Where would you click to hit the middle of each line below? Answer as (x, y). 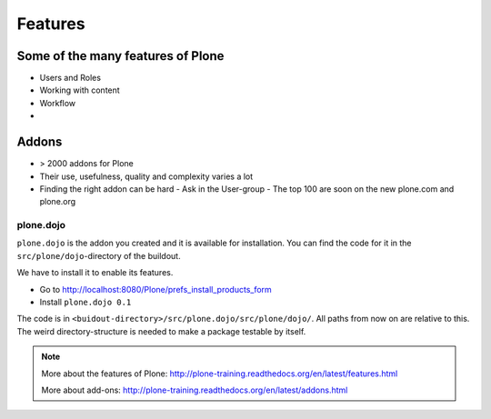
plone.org (58, 202)
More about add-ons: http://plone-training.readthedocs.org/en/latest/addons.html (195, 390)
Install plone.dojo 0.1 (85, 302)
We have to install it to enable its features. (95, 273)
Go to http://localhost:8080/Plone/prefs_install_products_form (155, 289)
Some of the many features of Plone (120, 56)
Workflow (58, 103)
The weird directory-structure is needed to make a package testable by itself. (161, 331)
